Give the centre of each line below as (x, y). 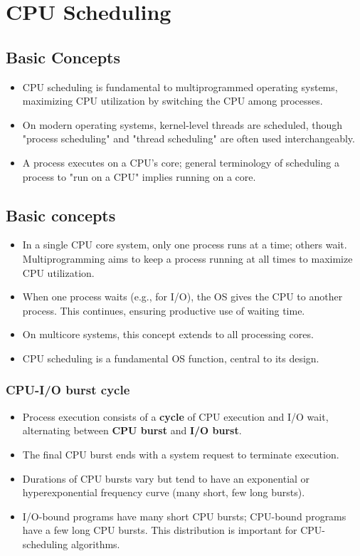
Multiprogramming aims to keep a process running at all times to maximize (187, 258)
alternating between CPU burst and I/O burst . (132, 430)
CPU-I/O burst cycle (68, 390)
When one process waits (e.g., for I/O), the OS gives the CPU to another (182, 297)
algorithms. (95, 544)
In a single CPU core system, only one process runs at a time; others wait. (185, 245)
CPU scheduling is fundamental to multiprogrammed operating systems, (180, 86)
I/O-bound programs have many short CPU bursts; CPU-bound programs (184, 516)
